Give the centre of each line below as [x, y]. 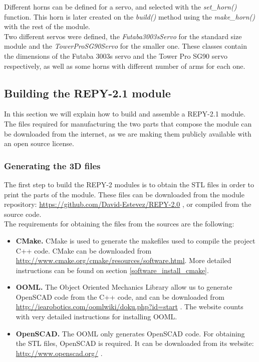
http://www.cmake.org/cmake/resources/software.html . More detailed [123, 260]
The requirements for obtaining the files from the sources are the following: [119, 224]
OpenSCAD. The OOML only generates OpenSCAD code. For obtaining [130, 333]
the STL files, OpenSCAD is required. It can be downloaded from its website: [135, 343]
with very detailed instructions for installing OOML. [96, 317]
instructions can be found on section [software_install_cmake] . [112, 270]
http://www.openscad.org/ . [59, 353]
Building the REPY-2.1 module [87, 93]
